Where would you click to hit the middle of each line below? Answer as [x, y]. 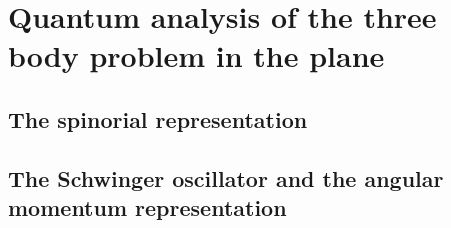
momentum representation [147, 207]
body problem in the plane [196, 55]
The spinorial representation [158, 118]
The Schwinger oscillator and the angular [226, 177]
